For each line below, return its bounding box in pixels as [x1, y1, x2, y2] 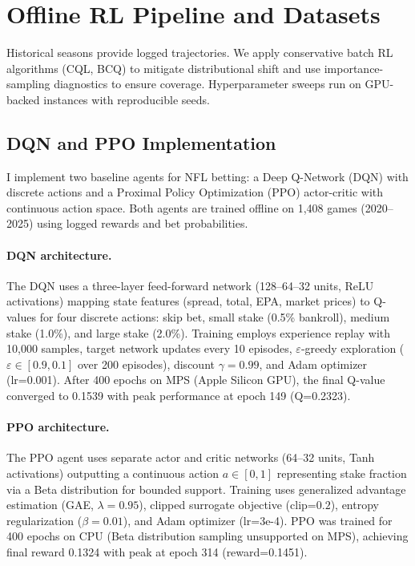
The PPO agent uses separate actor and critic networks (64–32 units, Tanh [6, 449, 375, 466]
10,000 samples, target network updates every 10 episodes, [6, 340, 292, 357]
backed [6, 91, 40, 107]
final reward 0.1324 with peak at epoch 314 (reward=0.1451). [6, 543, 308, 560]
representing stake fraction [276, 465, 407, 482]
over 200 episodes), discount [77, 355, 215, 372]
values [6, 309, 37, 325]
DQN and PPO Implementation [6, 130, 276, 155]
